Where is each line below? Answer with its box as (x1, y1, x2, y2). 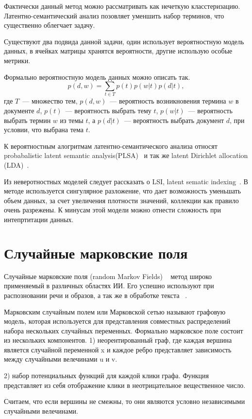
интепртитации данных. (4, 214, 74, 225)
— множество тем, (22, 96, 78, 106)
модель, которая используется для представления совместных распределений (4, 316, 231, 326)
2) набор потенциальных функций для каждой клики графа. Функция (4, 370, 209, 381)
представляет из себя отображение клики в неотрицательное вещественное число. (4, 380, 246, 390)
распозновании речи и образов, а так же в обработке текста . (4, 290, 187, 300)
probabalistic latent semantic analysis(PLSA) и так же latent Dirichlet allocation (4, 150, 248, 160)
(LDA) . (4, 160, 29, 170)
